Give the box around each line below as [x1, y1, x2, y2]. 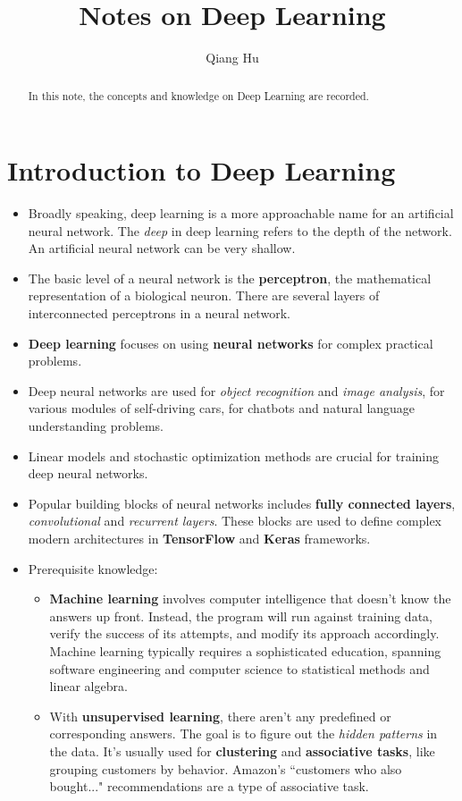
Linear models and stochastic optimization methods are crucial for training [28, 446, 440, 465]
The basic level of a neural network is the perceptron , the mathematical [28, 268, 432, 287]
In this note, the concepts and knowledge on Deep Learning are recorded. [28, 88, 369, 103]
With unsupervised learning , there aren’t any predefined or [49, 706, 391, 725]
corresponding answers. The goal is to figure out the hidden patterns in [49, 724, 438, 743]
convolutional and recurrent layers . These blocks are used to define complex [28, 511, 441, 530]
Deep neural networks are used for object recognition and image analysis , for [28, 381, 445, 400]
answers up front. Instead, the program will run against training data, [49, 606, 433, 625]
